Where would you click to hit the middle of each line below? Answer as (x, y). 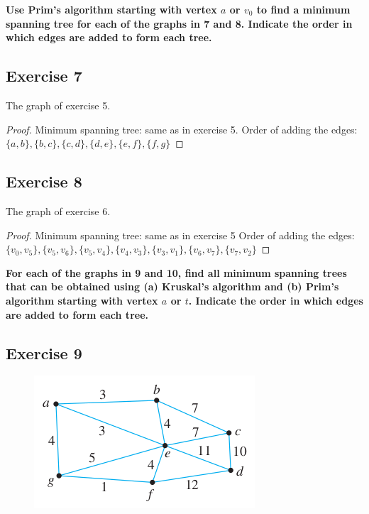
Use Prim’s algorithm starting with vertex (111, 9)
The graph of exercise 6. (58, 210)
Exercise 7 (44, 76)
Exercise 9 (44, 352)
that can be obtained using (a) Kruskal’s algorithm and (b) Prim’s (172, 286)
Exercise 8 (44, 181)
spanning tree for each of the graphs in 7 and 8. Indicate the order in (179, 23)
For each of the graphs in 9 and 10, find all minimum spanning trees (176, 272)
